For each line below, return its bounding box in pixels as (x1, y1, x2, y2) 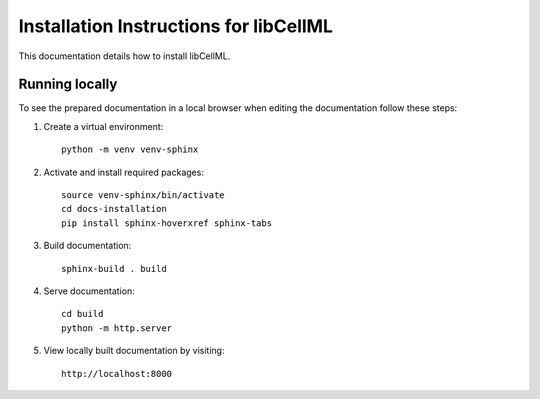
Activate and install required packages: (43, 166, 205, 178)
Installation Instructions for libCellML (18, 15, 334, 37)
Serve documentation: (43, 285, 135, 297)
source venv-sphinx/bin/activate (61, 190, 225, 201)
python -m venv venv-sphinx (61, 144, 199, 155)
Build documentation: (43, 240, 132, 252)
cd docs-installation (61, 203, 167, 215)
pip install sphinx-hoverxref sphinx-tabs (61, 217, 273, 229)
